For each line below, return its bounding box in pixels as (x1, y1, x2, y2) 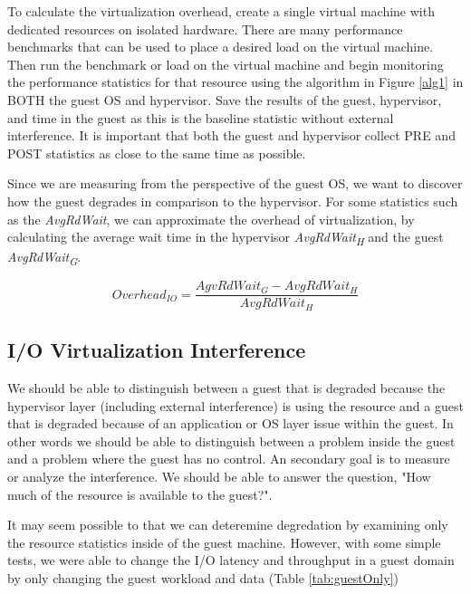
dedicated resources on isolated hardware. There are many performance (7, 19, 403, 38)
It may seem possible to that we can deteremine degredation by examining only (7, 515, 448, 534)
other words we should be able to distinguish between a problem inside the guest (7, 431, 456, 450)
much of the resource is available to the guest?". (7, 484, 273, 503)
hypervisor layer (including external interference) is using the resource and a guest (7, 396, 464, 415)
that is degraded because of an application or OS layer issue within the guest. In (7, 414, 454, 433)
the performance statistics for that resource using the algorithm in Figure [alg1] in (7, 72, 464, 91)
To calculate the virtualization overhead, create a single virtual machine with (7, 2, 435, 20)
